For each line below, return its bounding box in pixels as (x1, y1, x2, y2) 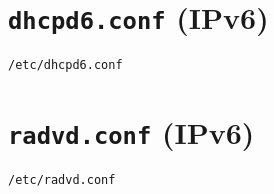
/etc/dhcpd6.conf (8, 58, 123, 73)
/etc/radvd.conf (8, 173, 116, 188)
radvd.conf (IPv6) (8, 112, 255, 153)
